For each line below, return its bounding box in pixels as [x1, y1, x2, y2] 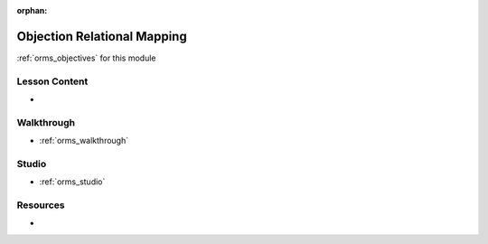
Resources [16, 199, 65, 211]
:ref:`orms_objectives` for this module [16, 52, 156, 63]
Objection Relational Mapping [16, 28, 187, 44]
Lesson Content [16, 75, 89, 88]
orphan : [16, 5, 48, 15]
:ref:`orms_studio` [39, 176, 106, 187]
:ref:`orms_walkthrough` [39, 136, 129, 146]
